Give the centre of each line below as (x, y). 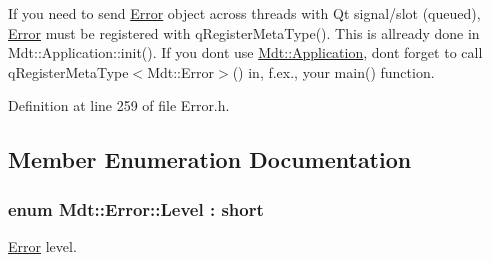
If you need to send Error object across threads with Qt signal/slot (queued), (244, 13)
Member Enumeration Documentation (210, 159)
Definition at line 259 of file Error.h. (119, 105)
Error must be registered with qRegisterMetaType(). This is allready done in (244, 32)
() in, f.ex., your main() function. (333, 71)
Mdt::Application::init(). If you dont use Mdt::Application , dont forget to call (245, 52)
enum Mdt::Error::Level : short (136, 208)
